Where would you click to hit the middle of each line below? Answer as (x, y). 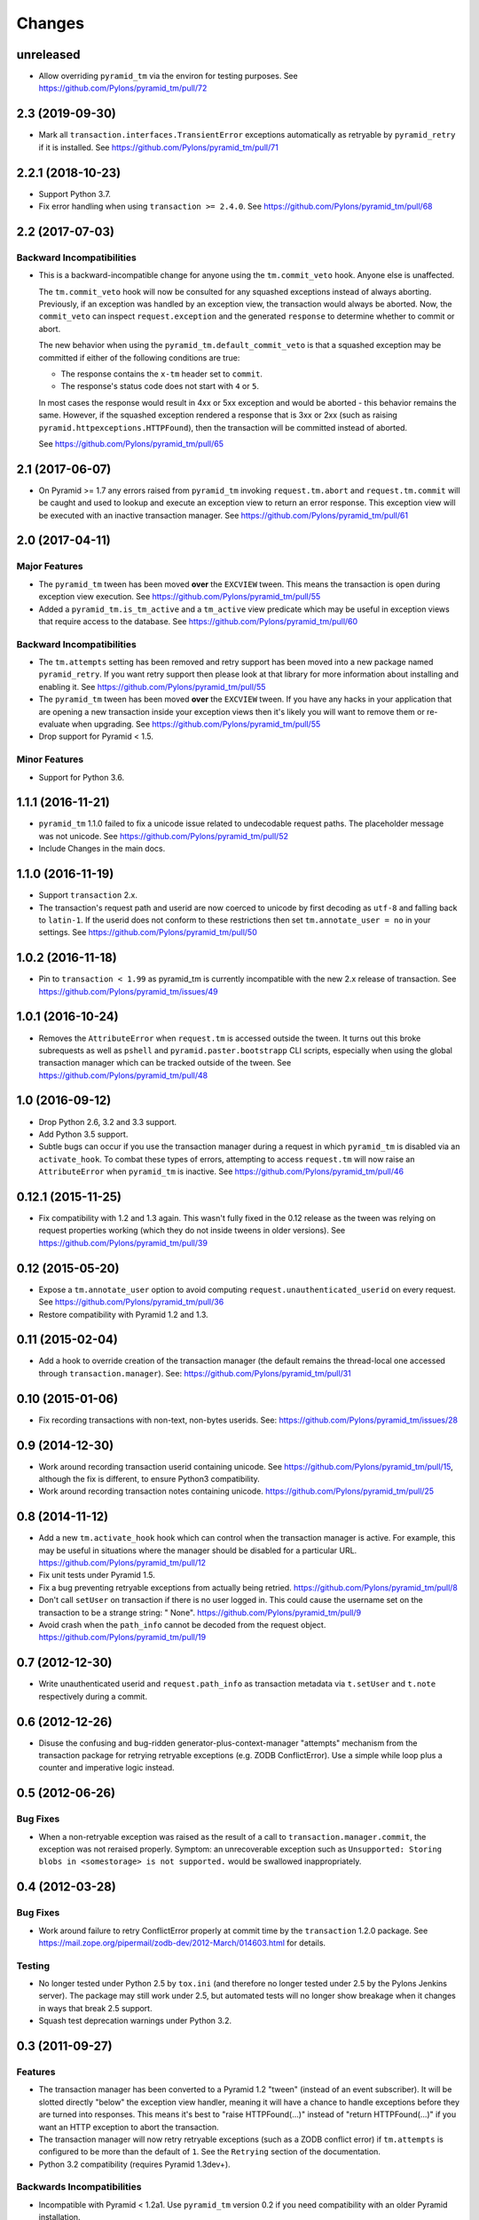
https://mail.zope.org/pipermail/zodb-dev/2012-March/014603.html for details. (182, 1942)
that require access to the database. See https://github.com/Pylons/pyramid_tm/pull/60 (198, 621)
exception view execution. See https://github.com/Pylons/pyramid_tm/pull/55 (180, 597)
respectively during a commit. (93, 1696)
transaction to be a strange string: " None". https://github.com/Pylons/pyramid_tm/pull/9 (200, 1613)
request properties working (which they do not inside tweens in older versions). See (192, 1231)
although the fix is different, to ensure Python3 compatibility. (149, 1479)
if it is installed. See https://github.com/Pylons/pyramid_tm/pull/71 (158, 147)
